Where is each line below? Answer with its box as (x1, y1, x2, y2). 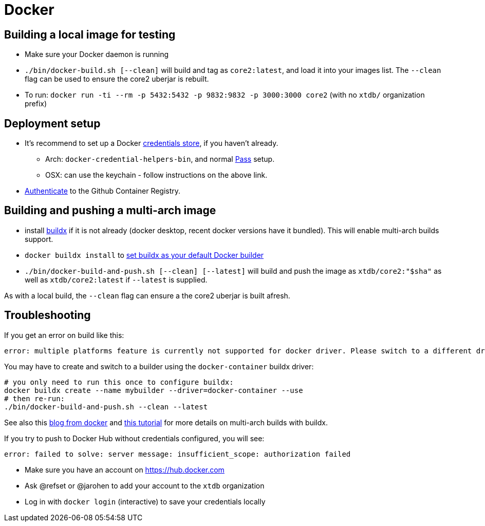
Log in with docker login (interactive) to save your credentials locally (25, 497, 266, 506)
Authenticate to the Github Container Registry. (25, 186, 181, 196)
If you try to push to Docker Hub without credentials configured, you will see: (4, 434, 265, 443)
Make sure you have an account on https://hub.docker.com (25, 465, 225, 474)
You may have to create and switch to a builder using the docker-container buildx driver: (4, 362, 314, 371)
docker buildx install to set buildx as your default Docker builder (25, 250, 264, 259)
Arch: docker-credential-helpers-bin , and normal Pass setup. (45, 155, 275, 164)
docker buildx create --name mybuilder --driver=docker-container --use (4, 386, 303, 394)
